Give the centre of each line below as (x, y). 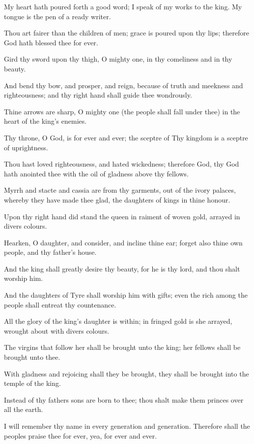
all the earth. (24, 409)
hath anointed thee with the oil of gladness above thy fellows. (96, 173)
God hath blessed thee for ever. (51, 42)
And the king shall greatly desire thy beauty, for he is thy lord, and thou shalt (122, 268)
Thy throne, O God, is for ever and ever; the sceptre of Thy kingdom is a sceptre (126, 137)
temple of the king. (32, 383)
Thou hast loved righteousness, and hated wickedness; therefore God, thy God (122, 164)
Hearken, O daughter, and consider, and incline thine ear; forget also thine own (123, 242)
